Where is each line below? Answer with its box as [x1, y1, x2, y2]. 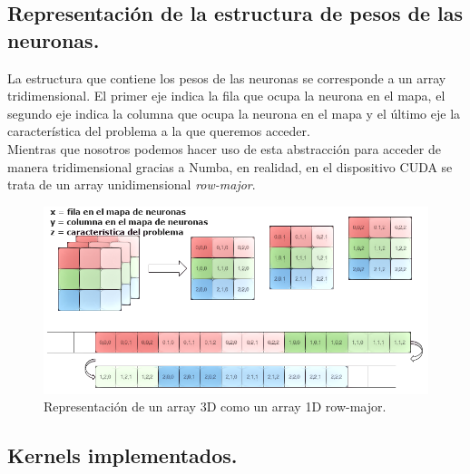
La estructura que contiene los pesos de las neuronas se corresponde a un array [7, 68, 446, 87]
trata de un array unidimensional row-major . [7, 175, 256, 194]
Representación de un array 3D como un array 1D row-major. [44, 397, 387, 416]
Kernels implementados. [7, 441, 238, 469]
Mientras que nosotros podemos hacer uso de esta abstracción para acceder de [7, 139, 441, 158]
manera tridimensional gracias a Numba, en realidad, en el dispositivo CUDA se [7, 157, 453, 176]
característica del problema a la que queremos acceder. [7, 121, 310, 140]
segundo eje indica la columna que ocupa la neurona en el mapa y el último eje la [7, 103, 461, 122]
